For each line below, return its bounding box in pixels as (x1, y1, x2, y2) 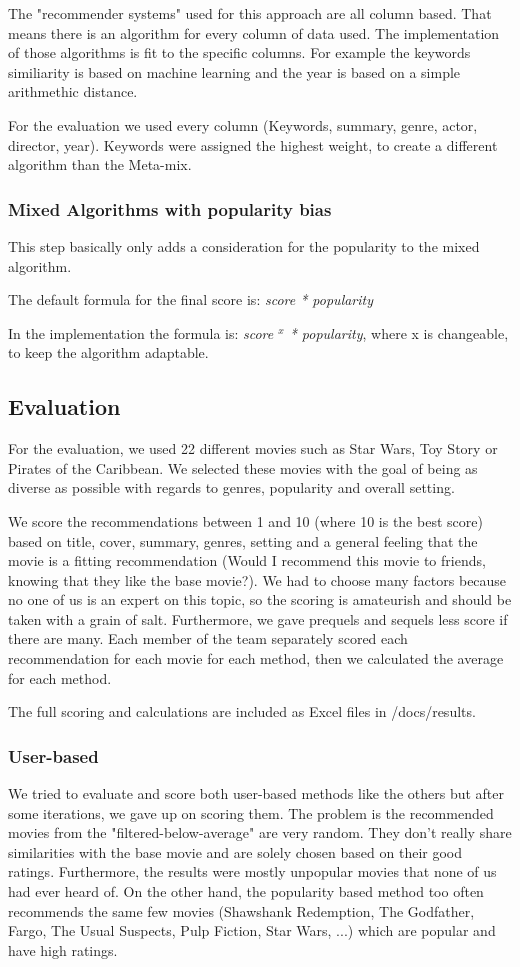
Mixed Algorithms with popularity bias (8, 196, 332, 221)
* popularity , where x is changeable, (289, 322, 509, 343)
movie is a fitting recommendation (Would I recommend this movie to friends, (8, 550, 486, 571)
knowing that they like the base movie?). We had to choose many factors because (8, 569, 507, 590)
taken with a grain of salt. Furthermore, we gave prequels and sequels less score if (8, 608, 508, 629)
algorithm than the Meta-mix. (8, 154, 192, 175)
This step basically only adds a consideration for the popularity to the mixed (8, 235, 480, 256)
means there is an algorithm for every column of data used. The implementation (8, 22, 500, 43)
